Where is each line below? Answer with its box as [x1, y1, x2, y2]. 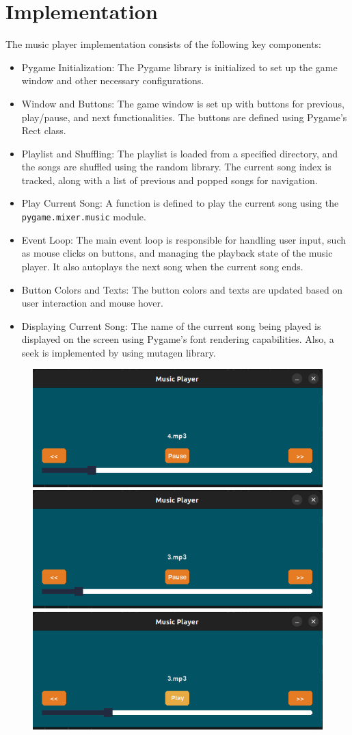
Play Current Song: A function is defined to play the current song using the [21, 196, 339, 210]
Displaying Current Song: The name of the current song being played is [21, 318, 321, 333]
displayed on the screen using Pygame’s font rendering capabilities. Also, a [21, 332, 334, 346]
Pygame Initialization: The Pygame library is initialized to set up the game [21, 60, 338, 74]
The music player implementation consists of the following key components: [5, 37, 321, 51]
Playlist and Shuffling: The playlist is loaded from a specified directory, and [21, 146, 338, 160]
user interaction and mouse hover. [21, 296, 163, 310]
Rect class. [21, 123, 66, 138]
